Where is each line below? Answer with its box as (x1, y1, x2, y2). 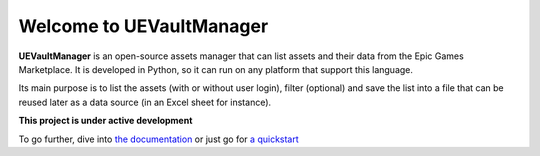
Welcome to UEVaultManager (18, 15, 269, 37)
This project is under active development (18, 115, 193, 127)
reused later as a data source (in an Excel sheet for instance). (18, 96, 272, 108)
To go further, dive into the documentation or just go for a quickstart (18, 133, 299, 145)
